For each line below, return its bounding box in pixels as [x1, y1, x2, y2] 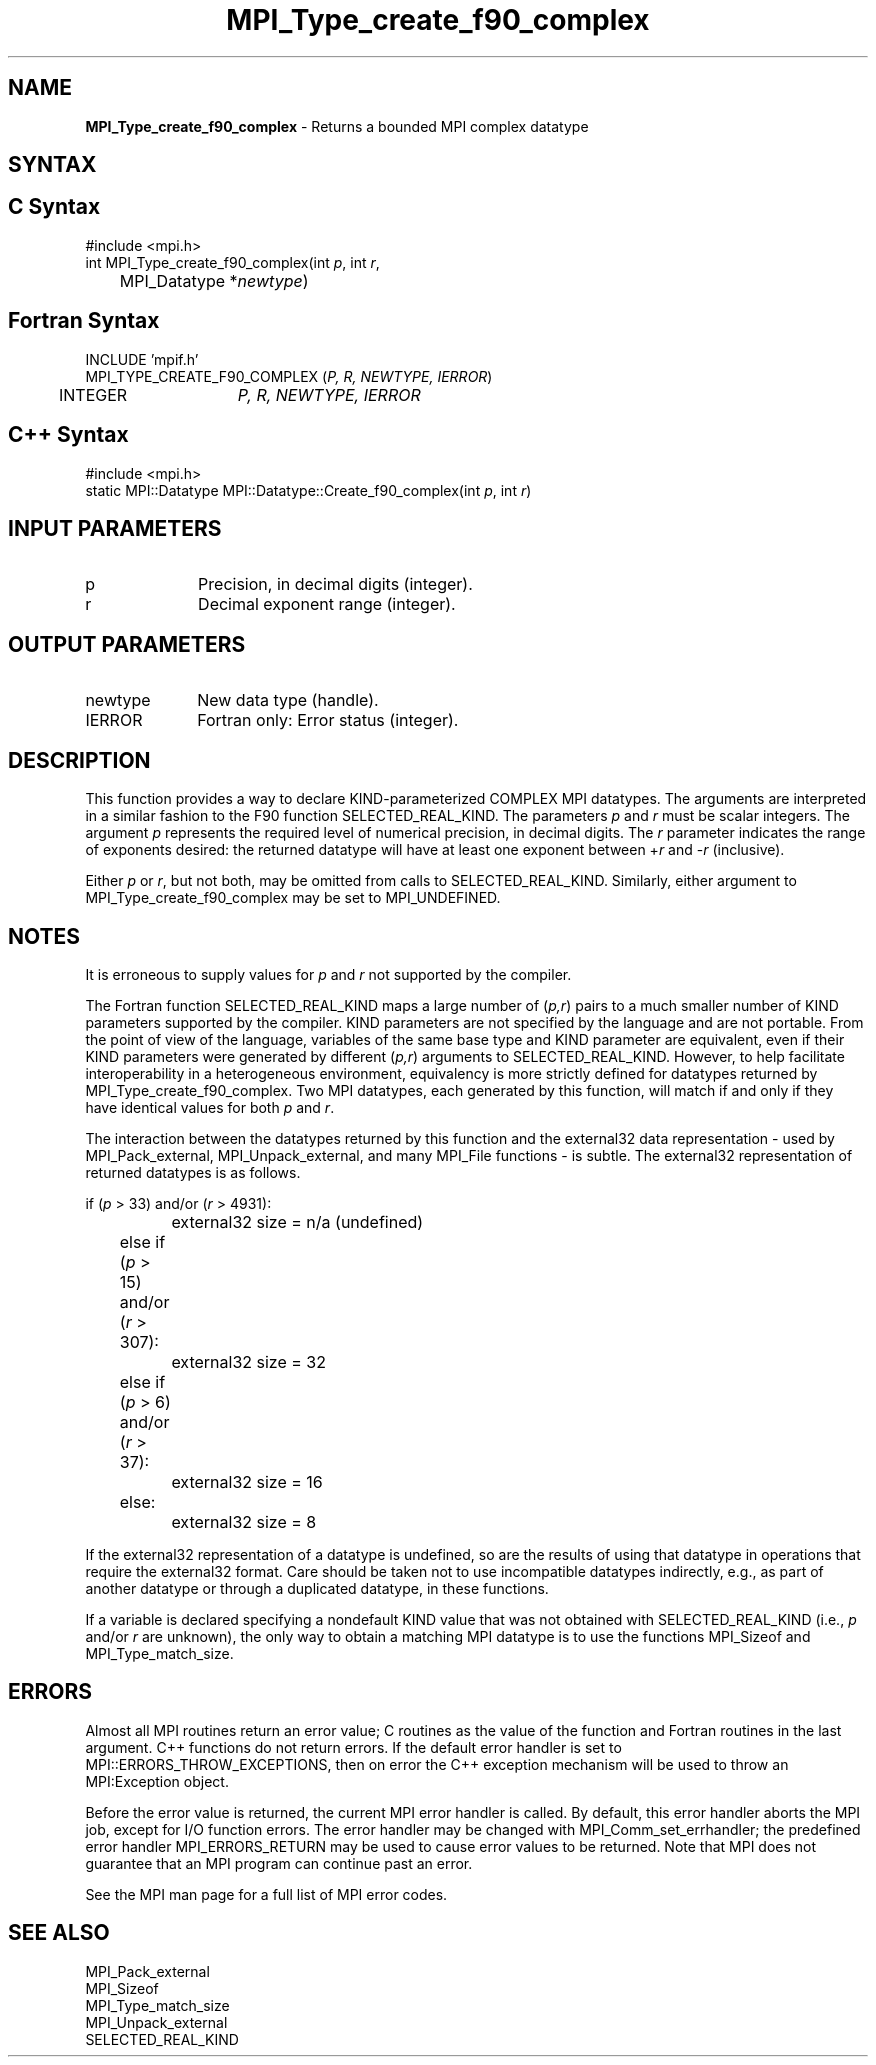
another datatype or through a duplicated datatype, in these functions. [85, 1579, 549, 1597]
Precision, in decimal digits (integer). [198, 574, 473, 595]
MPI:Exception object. [85, 1772, 229, 1790]
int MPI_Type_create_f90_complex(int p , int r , [85, 253, 380, 271]
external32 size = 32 [171, 1351, 326, 1372]
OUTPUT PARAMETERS [8, 631, 246, 657]
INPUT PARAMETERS [8, 515, 222, 541]
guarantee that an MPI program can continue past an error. [85, 1854, 473, 1872]
